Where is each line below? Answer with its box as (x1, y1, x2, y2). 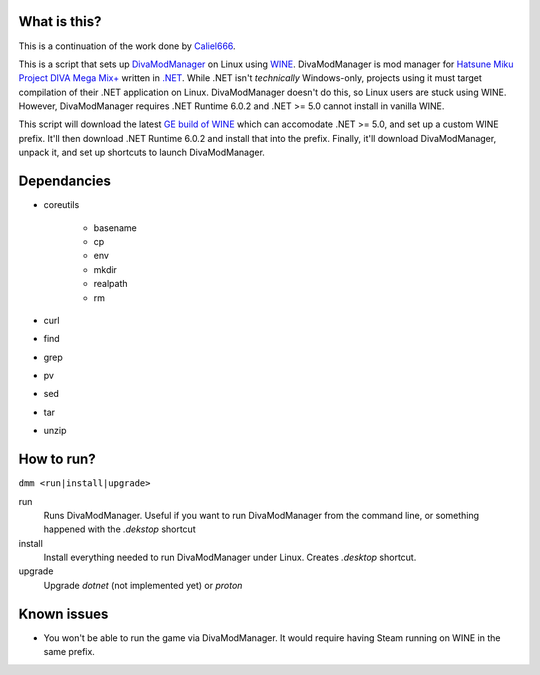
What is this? (18, 13, 102, 30)
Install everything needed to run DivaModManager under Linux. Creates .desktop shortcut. (43, 551, 417, 564)
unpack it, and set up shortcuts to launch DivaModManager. (18, 146, 265, 159)
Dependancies (18, 173, 112, 190)
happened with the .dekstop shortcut (43, 523, 196, 535)
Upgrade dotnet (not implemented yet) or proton (43, 579, 243, 591)
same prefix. (43, 646, 95, 658)
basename (93, 221, 137, 234)
